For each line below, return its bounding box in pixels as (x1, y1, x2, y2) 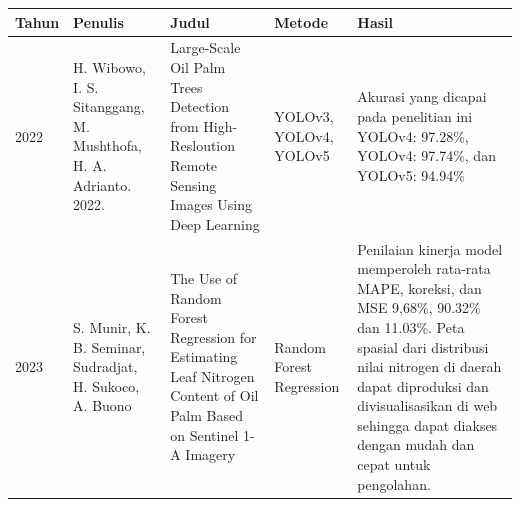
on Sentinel (170, 424, 239, 445)
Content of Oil (170, 385, 259, 406)
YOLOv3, (274, 105, 334, 126)
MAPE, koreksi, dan (357, 277, 482, 298)
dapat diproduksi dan (357, 375, 489, 396)
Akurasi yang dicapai (357, 86, 487, 107)
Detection (170, 96, 230, 117)
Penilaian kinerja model (357, 238, 503, 259)
